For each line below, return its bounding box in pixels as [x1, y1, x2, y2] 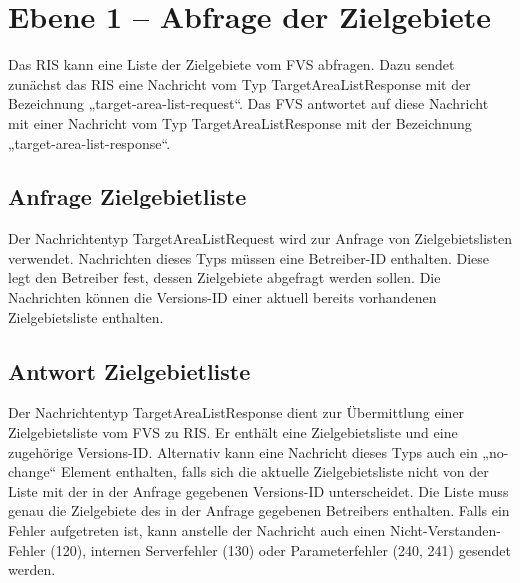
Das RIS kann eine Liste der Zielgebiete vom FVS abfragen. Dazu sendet [8, 54, 455, 75]
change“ [8, 461, 57, 482]
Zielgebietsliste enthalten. [8, 306, 164, 327]
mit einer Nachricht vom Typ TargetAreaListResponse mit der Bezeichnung [8, 112, 472, 133]
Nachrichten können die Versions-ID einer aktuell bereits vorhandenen [8, 287, 437, 308]
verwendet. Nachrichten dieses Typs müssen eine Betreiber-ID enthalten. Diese [8, 247, 490, 268]
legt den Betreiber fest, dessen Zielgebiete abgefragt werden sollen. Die [8, 267, 441, 288]
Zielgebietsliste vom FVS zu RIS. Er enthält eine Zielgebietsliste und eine [8, 422, 458, 443]
